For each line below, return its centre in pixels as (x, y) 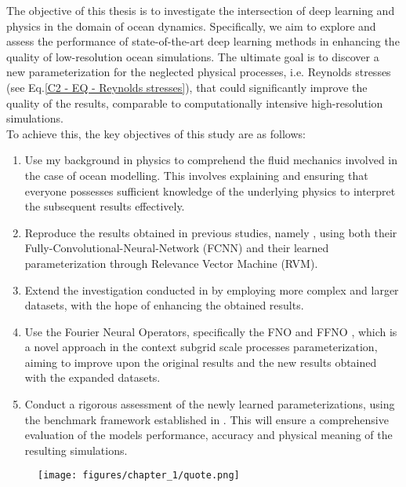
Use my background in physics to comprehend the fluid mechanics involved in (211, 160)
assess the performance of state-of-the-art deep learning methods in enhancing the (203, 41)
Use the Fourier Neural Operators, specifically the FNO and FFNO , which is (211, 331)
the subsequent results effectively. (105, 206)
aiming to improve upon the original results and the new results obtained (201, 362)
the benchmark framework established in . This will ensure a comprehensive (207, 419)
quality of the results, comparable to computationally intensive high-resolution (195, 103)
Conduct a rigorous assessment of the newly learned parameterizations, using (210, 404)
